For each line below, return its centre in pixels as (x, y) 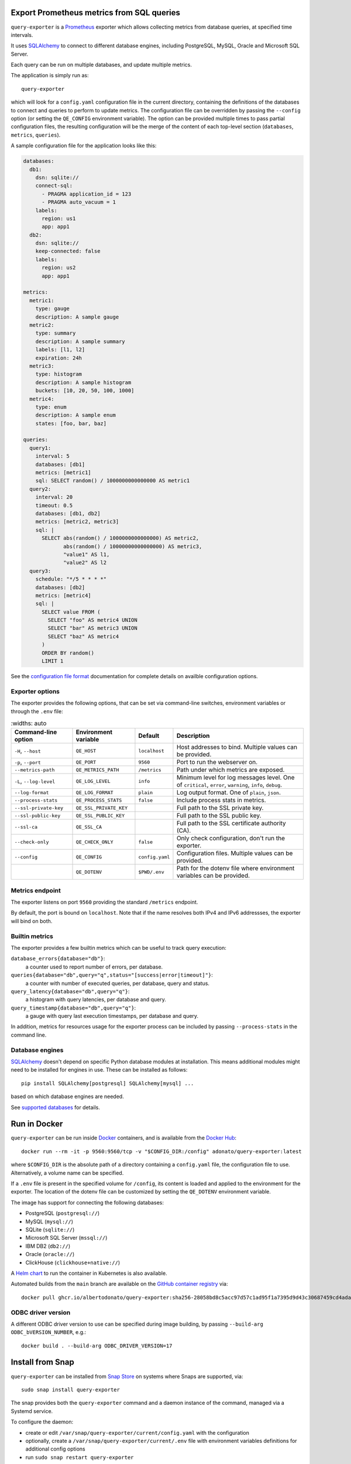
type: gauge (53, 309)
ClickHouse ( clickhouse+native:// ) (73, 1263)
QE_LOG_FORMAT (94, 793)
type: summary (56, 333)
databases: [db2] (60, 587)
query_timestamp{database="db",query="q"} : (73, 1008)
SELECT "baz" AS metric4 (83, 636)
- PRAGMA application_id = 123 (87, 194)
